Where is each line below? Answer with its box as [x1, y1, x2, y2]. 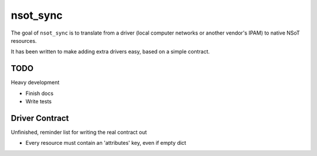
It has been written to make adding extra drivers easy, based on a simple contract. [11, 48, 210, 55]
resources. [11, 37, 37, 44]
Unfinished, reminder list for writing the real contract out [11, 128, 147, 135]
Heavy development [11, 79, 60, 86]
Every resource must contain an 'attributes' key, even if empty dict [25, 140, 187, 147]
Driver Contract [11, 113, 69, 123]
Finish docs [25, 90, 54, 97]
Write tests [25, 98, 52, 105]
